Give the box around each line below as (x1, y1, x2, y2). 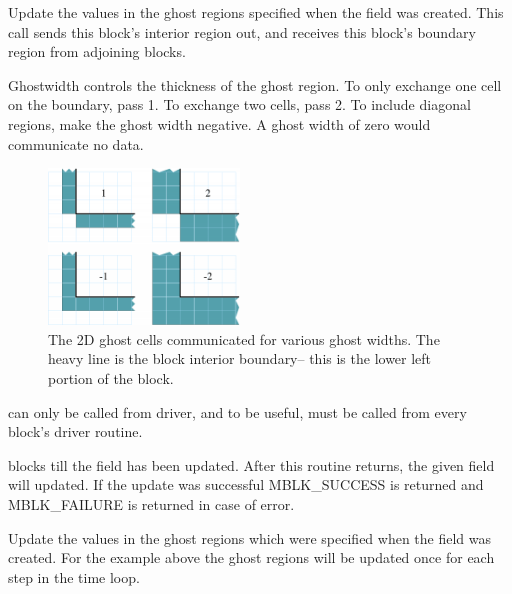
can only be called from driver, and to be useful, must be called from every (8, 401, 467, 422)
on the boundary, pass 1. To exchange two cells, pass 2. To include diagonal (8, 94, 471, 115)
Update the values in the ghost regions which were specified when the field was (8, 527, 492, 548)
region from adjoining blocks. (8, 41, 186, 62)
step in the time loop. (8, 566, 140, 587)
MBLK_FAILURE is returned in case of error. (8, 493, 295, 514)
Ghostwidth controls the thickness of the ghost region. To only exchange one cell (8, 74, 502, 95)
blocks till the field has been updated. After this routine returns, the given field (8, 454, 495, 475)
